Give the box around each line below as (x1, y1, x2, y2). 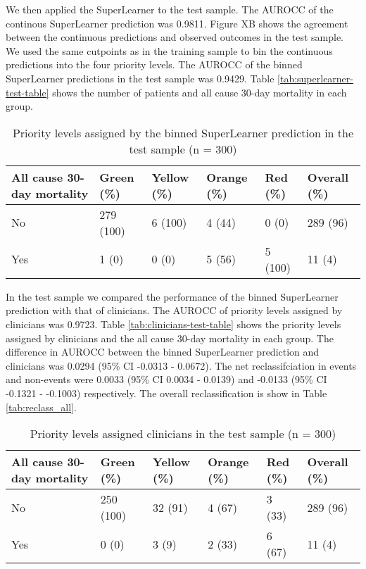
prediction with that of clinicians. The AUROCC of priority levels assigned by (6, 303, 343, 318)
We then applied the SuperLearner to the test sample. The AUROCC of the (6, 2, 334, 16)
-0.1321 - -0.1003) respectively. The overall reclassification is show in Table (6, 385, 327, 400)
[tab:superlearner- (277, 70, 353, 85)
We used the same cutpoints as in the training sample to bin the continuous (6, 43, 333, 58)
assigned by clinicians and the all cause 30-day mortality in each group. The (6, 330, 334, 345)
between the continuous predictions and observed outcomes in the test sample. (6, 30, 344, 44)
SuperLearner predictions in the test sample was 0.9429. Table (6, 70, 274, 85)
